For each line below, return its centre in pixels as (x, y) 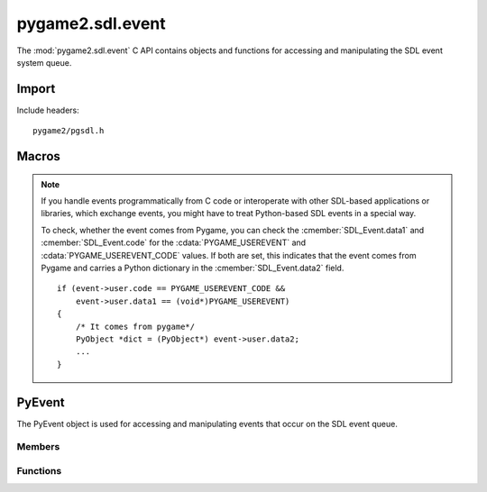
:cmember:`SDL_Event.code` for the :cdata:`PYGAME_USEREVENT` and (174, 242)
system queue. (44, 62)
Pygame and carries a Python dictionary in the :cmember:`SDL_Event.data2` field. (193, 268)
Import (36, 89)
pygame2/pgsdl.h (69, 131)
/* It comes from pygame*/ (135, 326)
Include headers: (48, 110)
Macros (38, 156)
